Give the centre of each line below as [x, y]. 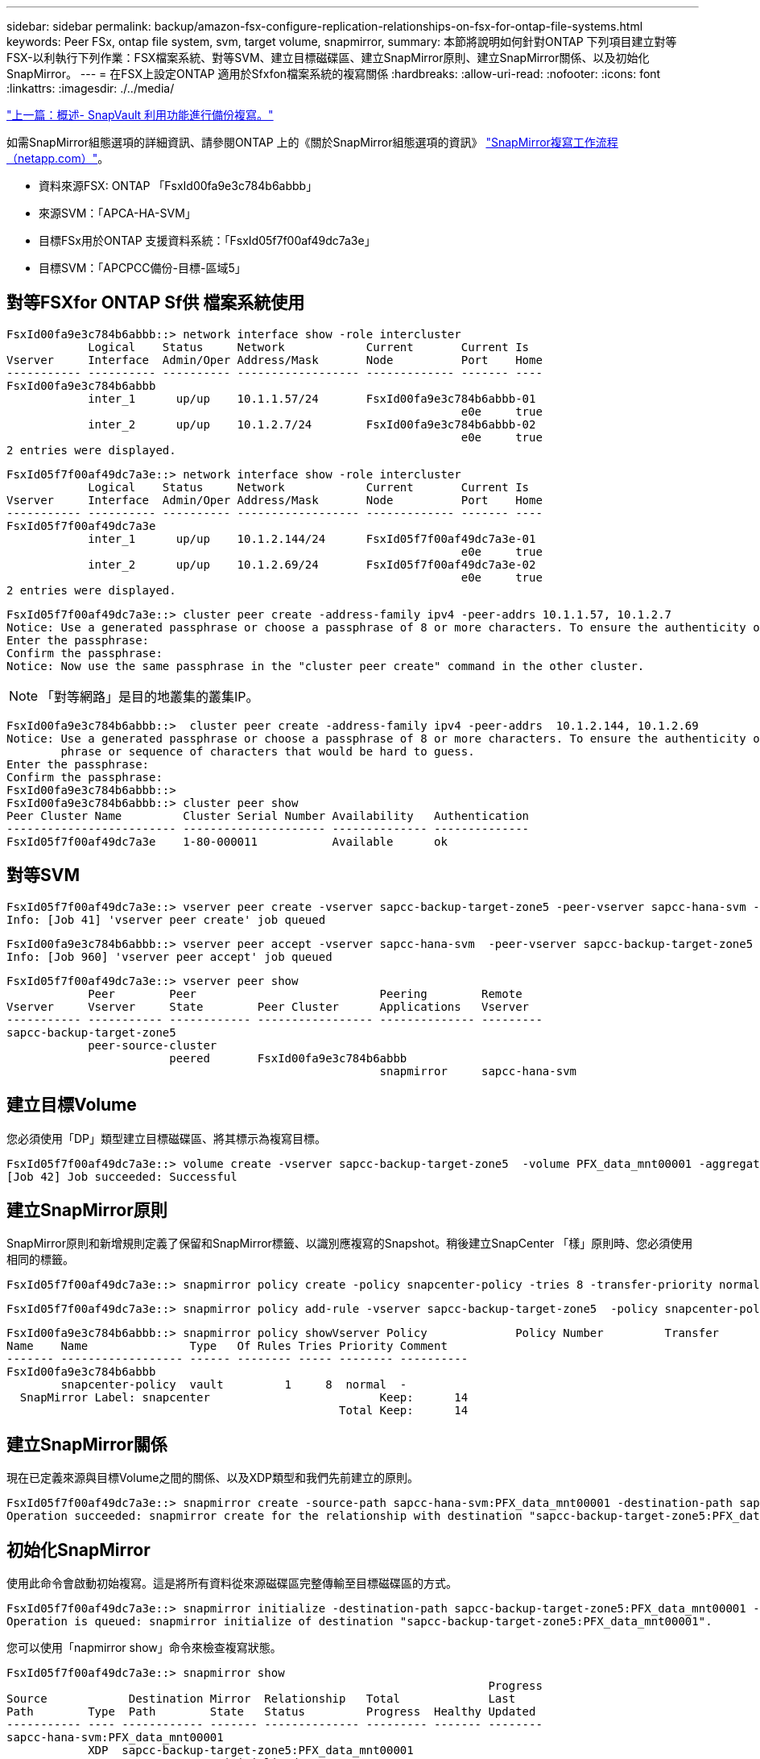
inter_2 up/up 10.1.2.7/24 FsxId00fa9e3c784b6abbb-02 [312, 424]
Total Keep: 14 [404, 1411]
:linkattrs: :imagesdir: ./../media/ [91, 88]
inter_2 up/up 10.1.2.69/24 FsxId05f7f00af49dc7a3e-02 [312, 564]
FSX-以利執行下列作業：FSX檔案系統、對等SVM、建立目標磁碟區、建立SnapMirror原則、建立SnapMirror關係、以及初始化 [328, 58]
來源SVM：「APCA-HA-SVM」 [118, 213]
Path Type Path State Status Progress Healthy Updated [271, 1712]
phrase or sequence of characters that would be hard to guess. [268, 751]
